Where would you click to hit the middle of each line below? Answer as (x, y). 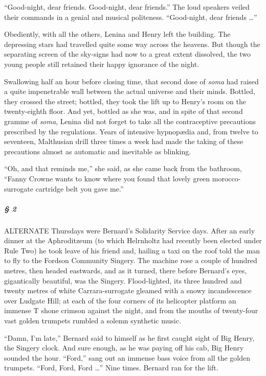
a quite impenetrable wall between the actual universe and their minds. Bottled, (130, 91)
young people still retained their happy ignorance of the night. (102, 64)
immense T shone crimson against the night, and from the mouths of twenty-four (131, 310)
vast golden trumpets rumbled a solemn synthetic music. (93, 320)
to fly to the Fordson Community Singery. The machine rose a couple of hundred (131, 260)
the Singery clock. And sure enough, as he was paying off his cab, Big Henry (124, 348)
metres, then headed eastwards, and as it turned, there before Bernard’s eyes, (126, 271)
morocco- (226, 178)
